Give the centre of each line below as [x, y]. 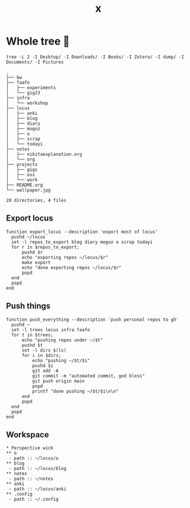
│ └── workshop [27, 103]
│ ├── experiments [31, 87]
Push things [28, 306]
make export [36, 262]
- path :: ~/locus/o [34, 458]
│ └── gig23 [23, 92]
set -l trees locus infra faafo [51, 329]
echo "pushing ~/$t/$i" [61, 361]
